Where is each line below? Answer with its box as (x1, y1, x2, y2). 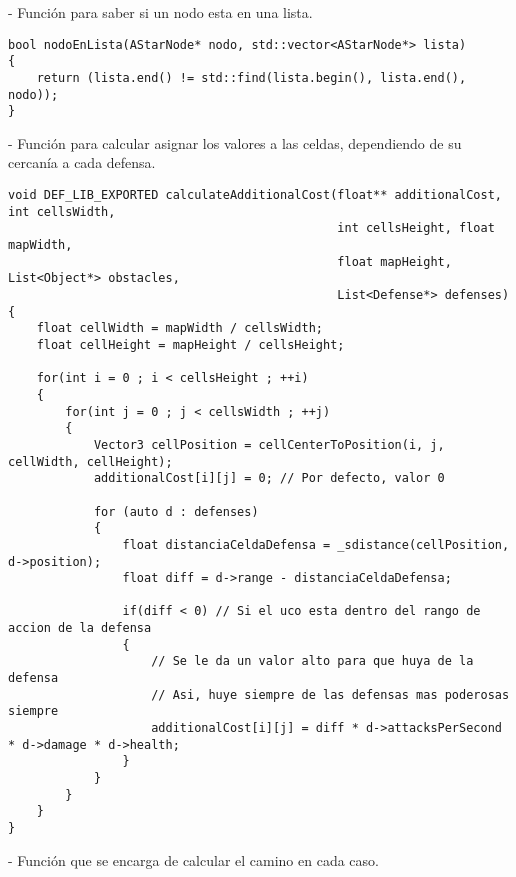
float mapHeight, (337, 254, 452, 269)
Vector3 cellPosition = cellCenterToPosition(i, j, (93, 437, 445, 452)
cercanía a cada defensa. (8, 152, 156, 173)
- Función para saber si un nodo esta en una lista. (8, 2, 313, 22)
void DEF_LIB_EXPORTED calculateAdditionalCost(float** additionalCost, (8, 188, 502, 203)
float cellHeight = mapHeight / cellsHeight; (36, 337, 345, 352)
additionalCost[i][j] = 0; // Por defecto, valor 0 (93, 471, 445, 486)
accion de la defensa (8, 621, 152, 636)
